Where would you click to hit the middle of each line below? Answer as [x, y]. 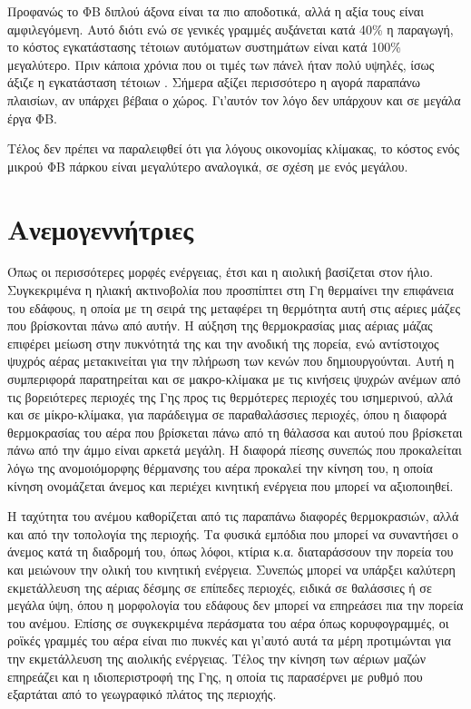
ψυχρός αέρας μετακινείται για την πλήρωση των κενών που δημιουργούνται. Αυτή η [231, 361]
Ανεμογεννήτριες [101, 228]
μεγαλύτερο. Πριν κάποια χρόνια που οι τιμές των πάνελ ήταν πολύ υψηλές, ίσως [221, 64]
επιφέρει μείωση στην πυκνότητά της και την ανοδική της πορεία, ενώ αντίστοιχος [223, 343]
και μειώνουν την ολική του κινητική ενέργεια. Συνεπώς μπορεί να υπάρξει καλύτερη [231, 569]
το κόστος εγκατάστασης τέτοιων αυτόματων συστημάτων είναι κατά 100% [204, 47]
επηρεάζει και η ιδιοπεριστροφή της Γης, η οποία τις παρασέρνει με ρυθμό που [215, 676]
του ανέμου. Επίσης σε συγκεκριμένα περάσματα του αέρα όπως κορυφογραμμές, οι [228, 622]
